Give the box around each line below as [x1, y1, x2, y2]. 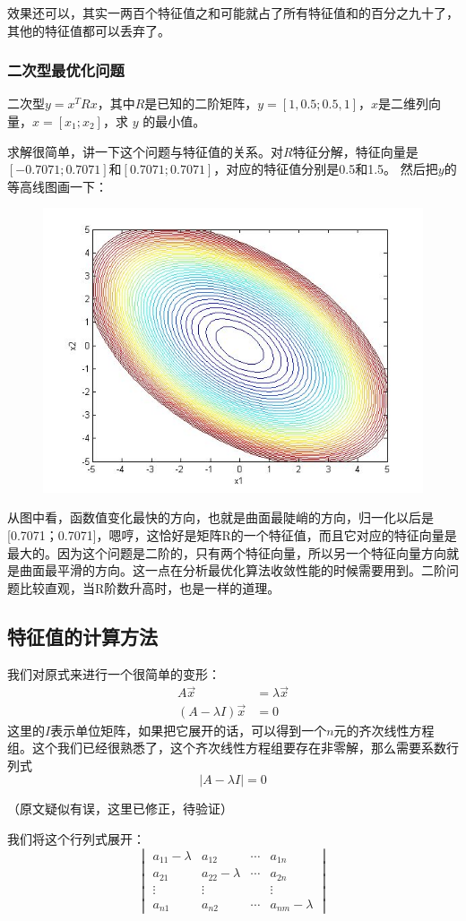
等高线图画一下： [7, 176, 108, 195]
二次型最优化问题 [7, 59, 125, 82]
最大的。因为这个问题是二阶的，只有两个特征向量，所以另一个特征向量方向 [7, 543, 446, 562]
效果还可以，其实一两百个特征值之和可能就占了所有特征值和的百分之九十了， [7, 4, 459, 22]
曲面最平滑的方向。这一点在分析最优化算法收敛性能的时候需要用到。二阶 [19, 561, 446, 580]
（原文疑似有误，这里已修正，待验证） [7, 799, 233, 818]
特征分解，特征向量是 [292, 142, 419, 160]
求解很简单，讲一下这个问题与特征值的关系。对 [7, 142, 283, 160]
